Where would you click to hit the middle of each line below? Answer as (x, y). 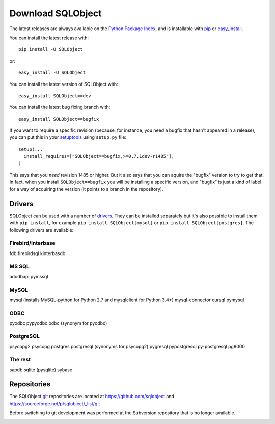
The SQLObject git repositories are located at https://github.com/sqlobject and (92, 397)
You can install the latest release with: (49, 38)
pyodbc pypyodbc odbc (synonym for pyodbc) (58, 323)
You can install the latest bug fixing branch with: (60, 107)
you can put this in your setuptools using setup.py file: (68, 137)
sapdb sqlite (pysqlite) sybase (41, 370)
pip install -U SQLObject (51, 49)
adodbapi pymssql (29, 276)
